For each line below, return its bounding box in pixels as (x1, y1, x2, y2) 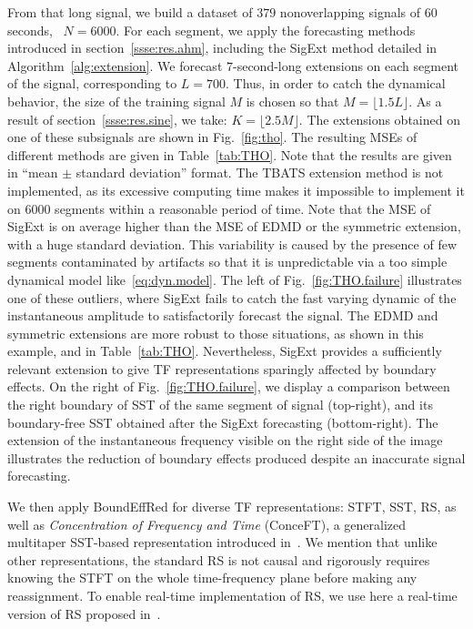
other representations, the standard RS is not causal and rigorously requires (7, 550, 430, 569)
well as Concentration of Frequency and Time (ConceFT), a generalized (7, 514, 407, 533)
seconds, (7, 20, 53, 39)
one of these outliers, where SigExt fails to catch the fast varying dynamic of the (7, 288, 457, 307)
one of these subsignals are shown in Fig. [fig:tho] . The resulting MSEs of (7, 127, 418, 147)
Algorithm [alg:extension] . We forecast (7, 56, 223, 75)
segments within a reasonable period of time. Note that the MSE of (55, 198, 431, 218)
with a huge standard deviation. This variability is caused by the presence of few (7, 234, 458, 253)
